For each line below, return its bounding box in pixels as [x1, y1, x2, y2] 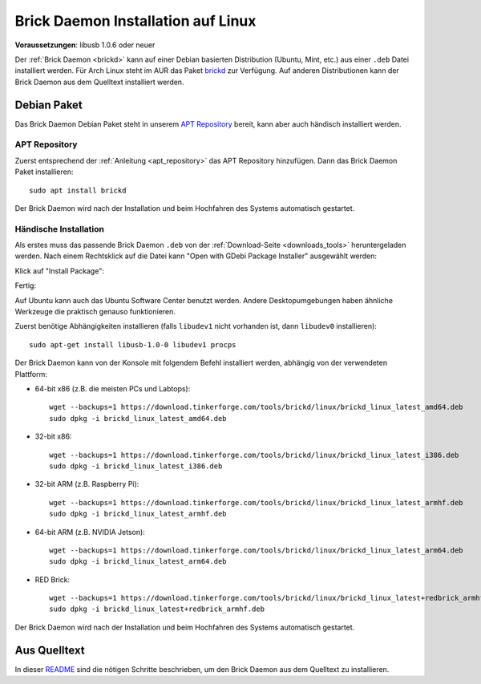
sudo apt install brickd [29, 185, 127, 195]
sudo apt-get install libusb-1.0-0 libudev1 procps [29, 340, 236, 349]
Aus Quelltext [14, 643, 85, 657]
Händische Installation [14, 223, 104, 234]
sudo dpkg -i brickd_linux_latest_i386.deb [49, 461, 223, 471]
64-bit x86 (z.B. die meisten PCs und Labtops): [34, 383, 191, 393]
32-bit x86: [34, 431, 72, 441]
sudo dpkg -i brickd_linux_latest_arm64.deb [49, 557, 228, 566]
